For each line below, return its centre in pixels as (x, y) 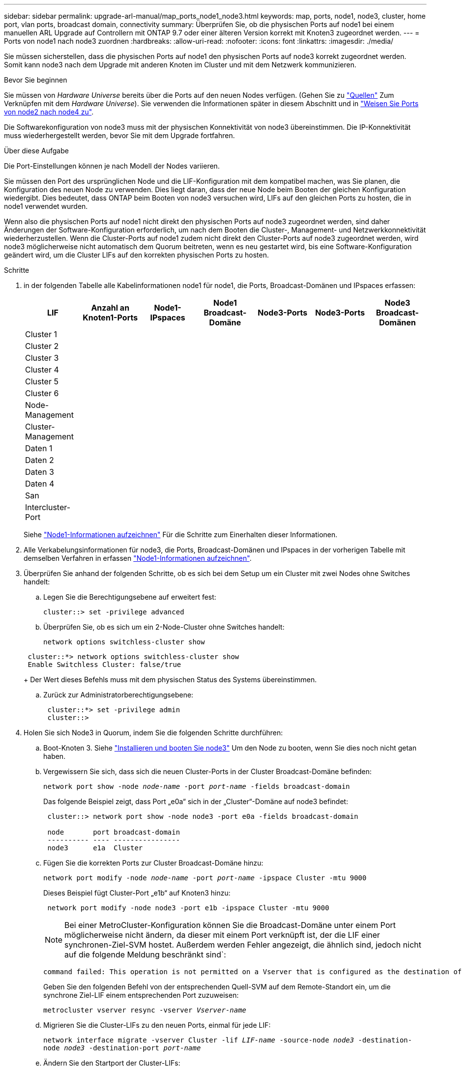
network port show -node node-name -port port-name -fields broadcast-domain (197, 786)
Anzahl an (110, 308)
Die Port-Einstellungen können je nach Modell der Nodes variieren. (112, 166)
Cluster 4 (42, 370)
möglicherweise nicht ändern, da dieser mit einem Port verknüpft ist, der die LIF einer (222, 935)
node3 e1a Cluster (95, 848)
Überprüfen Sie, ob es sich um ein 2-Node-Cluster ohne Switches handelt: (164, 627)
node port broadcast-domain (114, 832)
